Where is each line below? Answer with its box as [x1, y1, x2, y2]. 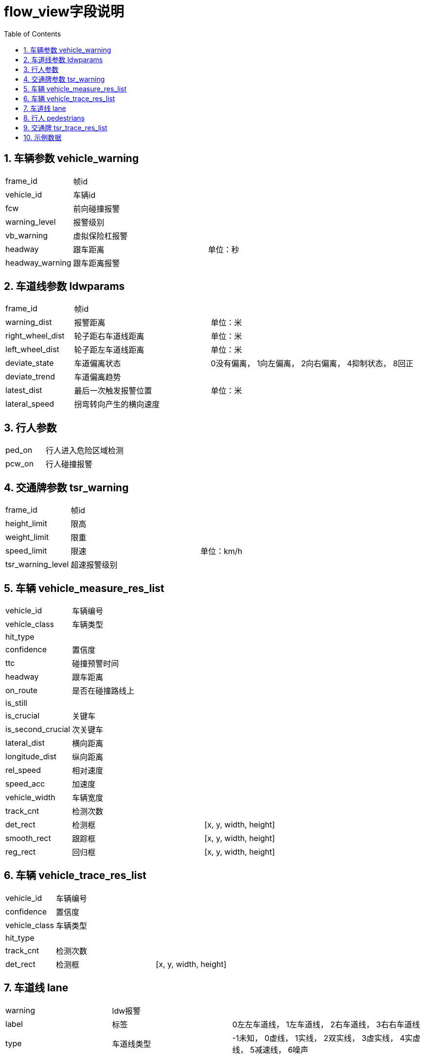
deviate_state [5, 358, 54, 368]
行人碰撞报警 [46, 459, 93, 469]
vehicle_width [5, 792, 55, 802]
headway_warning [5, 257, 71, 268]
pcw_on [5, 459, 34, 469]
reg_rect [5, 846, 36, 857]
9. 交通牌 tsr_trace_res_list [23, 123, 107, 132]
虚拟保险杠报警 [73, 231, 128, 241]
